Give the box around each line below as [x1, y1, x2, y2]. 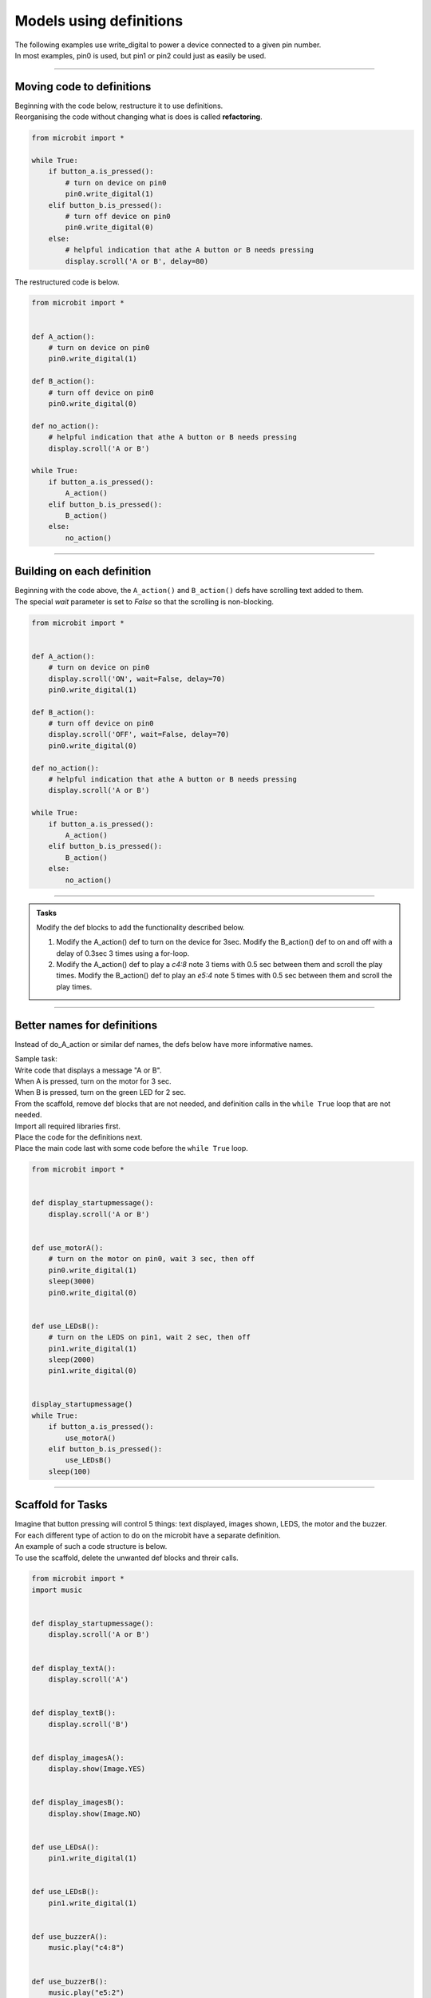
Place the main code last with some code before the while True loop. [14, 1144, 249, 1153]
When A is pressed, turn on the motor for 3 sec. [14, 1076, 172, 1086]
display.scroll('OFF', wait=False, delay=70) [48, 730, 230, 739]
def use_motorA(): [31, 1244, 104, 1252]
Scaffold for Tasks [14, 1498, 108, 1512]
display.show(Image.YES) [48, 1765, 146, 1773]
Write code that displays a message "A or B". [14, 1065, 162, 1075]
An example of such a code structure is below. [14, 1542, 168, 1551]
